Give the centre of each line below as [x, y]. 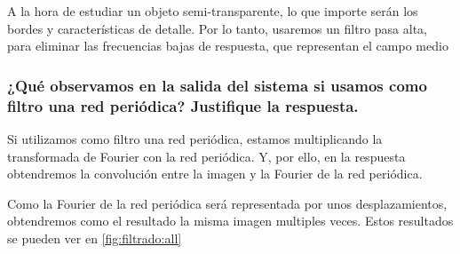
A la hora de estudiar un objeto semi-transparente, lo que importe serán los [213, 11]
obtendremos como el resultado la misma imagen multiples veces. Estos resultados [230, 221]
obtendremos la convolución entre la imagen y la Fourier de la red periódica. [215, 174]
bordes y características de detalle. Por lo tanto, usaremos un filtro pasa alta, [217, 28]
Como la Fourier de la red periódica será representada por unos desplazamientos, [227, 203]
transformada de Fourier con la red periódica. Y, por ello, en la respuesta [206, 156]
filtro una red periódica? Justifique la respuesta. [183, 105]
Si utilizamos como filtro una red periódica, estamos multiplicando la [195, 138]
